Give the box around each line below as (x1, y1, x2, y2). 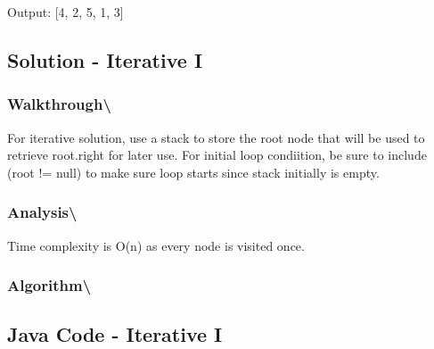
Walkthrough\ (7, 93, 111, 115)
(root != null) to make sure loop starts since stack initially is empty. (7, 162, 380, 181)
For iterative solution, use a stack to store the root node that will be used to (7, 128, 425, 146)
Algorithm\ (7, 274, 92, 296)
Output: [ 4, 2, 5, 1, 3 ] (7, 3, 124, 21)
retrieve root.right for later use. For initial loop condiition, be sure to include (7, 145, 427, 164)
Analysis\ (7, 201, 78, 223)
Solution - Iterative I (7, 46, 203, 73)
